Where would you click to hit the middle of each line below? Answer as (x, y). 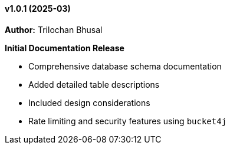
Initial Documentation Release (65, 48)
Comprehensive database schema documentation (125, 66)
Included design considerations (89, 102)
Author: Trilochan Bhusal (54, 29)
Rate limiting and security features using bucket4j (128, 121)
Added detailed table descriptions (94, 84)
